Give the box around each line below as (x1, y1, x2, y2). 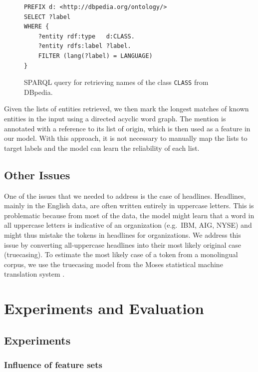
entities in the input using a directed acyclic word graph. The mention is (4, 113, 226, 123)
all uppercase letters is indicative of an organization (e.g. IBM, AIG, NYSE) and (4, 220, 252, 230)
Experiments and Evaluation (4, 298, 204, 319)
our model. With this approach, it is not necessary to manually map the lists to (4, 133, 248, 143)
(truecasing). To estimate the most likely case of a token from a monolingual (4, 249, 238, 260)
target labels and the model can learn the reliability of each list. (4, 142, 200, 153)
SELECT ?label (24, 13, 71, 20)
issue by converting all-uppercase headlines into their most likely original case (4, 239, 242, 250)
